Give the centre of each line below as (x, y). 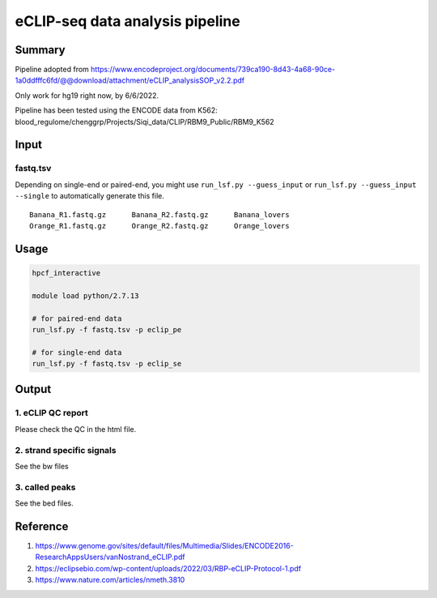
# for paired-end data (77, 318)
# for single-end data (77, 352)
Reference (42, 526)
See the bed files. (44, 503)
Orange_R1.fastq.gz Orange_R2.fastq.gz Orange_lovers (160, 226)
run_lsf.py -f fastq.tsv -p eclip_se (107, 364)
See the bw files (42, 466)
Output (33, 389)
